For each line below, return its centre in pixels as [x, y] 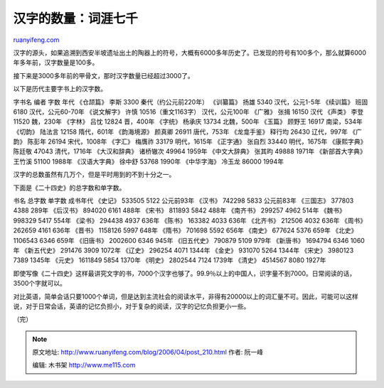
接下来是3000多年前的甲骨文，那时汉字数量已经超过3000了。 [104, 75]
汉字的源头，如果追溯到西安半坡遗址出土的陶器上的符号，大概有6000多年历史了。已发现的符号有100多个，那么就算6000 [190, 53]
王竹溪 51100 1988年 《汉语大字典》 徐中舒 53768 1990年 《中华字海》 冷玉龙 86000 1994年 [149, 161]
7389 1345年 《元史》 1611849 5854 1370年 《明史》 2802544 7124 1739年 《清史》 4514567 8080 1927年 [170, 260]
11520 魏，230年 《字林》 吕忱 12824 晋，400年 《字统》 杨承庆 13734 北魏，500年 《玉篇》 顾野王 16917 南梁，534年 [188, 122]
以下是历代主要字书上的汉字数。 [60, 89]
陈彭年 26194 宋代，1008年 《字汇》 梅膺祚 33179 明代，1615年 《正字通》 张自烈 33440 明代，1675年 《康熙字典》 [197, 141]
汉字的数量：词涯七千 [76, 18]
